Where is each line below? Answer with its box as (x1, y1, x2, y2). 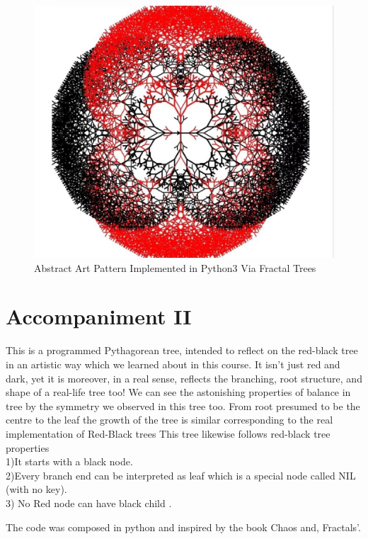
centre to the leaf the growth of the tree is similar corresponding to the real (6, 412, 333, 427)
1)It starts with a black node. (6, 454, 133, 469)
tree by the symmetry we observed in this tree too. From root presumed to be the (6, 398, 360, 413)
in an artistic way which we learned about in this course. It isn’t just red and (6, 357, 340, 371)
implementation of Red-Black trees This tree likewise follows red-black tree (6, 426, 330, 441)
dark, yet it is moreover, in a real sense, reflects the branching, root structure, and (6, 370, 362, 385)
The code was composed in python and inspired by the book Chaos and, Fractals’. (6, 519, 361, 534)
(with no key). (6, 482, 67, 497)
